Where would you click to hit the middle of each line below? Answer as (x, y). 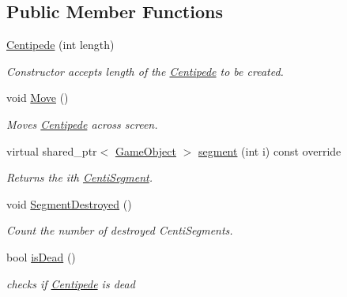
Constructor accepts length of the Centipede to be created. (145, 71)
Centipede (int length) (60, 45)
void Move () (38, 98)
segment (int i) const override (270, 150)
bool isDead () (41, 256)
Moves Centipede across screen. (82, 124)
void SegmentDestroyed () (69, 203)
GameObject (145, 150)
